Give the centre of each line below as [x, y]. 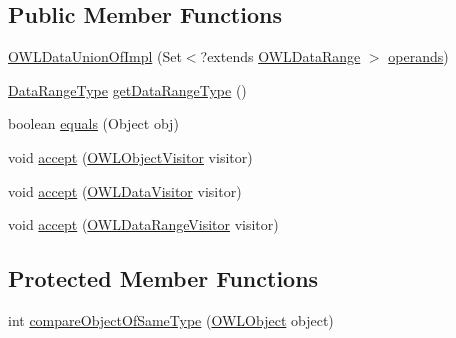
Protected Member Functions [163, 278]
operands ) [418, 56]
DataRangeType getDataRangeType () [127, 89]
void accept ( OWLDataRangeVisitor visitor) [143, 224]
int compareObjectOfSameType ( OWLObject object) [171, 319]
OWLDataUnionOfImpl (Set [95, 56]
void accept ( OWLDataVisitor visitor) [125, 190]
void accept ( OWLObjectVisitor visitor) [130, 156]
